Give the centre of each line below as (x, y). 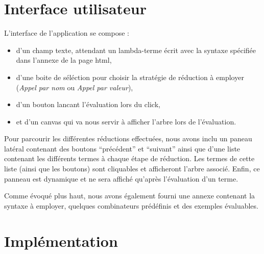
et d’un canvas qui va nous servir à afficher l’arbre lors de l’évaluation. (126, 121)
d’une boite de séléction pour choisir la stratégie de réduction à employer (130, 77)
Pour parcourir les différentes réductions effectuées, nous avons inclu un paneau (128, 138)
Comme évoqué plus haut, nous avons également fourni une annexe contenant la (130, 196)
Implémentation (61, 240)
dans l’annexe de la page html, (64, 60)
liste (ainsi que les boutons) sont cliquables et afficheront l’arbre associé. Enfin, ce (132, 169)
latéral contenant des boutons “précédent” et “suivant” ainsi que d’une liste (122, 148)
